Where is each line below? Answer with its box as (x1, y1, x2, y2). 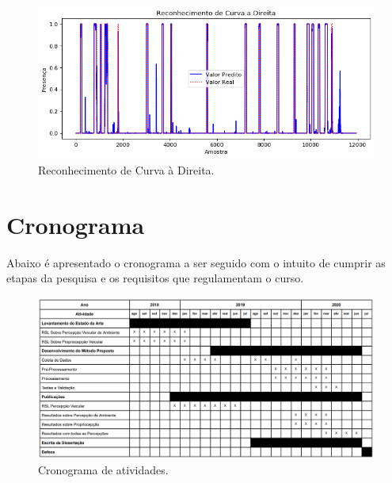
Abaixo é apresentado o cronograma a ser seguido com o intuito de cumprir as (6, 254, 386, 270)
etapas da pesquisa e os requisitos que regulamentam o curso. (6, 270, 304, 286)
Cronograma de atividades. (38, 461, 169, 477)
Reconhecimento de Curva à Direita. (38, 161, 215, 178)
